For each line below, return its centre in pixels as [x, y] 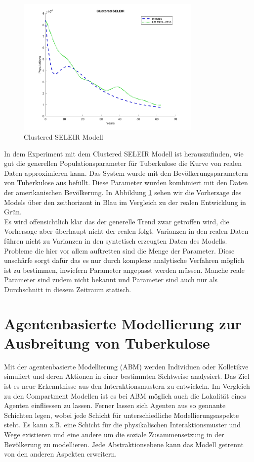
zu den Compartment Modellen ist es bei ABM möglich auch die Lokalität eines [125, 395]
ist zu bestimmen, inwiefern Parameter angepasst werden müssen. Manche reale [124, 270]
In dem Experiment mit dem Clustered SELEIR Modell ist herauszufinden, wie [124, 153]
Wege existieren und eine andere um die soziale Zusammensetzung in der [114, 434]
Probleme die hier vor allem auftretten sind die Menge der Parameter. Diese [119, 250]
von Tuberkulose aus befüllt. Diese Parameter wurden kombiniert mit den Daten [126, 182]
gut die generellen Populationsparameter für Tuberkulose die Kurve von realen [123, 163]
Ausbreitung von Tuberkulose [107, 342]
